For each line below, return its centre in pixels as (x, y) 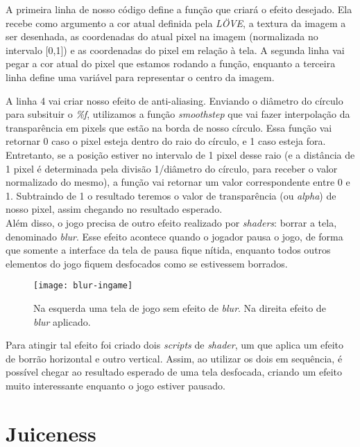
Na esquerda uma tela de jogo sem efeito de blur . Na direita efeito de (180, 307)
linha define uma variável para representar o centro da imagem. (140, 77)
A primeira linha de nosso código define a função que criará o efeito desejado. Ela (179, 9)
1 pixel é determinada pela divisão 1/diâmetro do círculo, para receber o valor (172, 168)
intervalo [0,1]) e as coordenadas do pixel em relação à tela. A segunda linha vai (175, 50)
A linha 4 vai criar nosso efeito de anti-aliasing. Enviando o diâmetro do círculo (174, 100)
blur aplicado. (62, 321)
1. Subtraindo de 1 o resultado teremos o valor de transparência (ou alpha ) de (171, 195)
